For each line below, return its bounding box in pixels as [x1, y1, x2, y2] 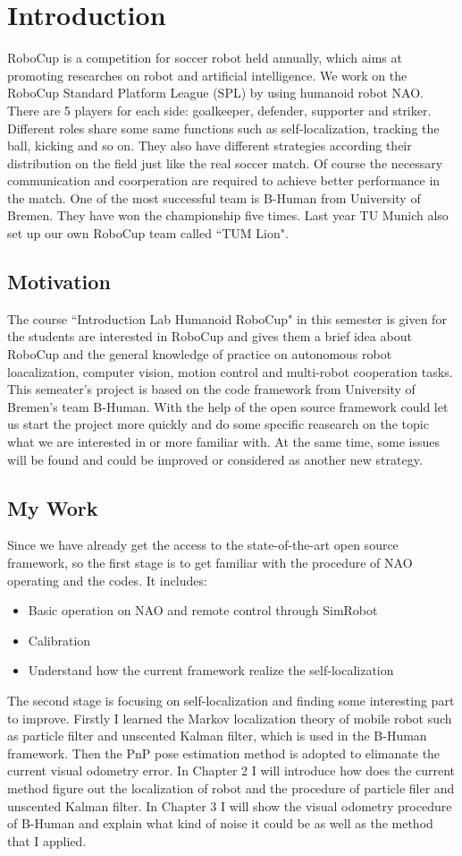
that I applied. [7, 831, 87, 850]
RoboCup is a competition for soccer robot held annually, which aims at [7, 48, 402, 67]
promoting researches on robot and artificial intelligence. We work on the [7, 65, 407, 84]
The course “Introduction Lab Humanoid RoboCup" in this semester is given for [7, 309, 447, 328]
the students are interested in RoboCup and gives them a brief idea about [7, 327, 412, 346]
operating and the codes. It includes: [7, 570, 207, 589]
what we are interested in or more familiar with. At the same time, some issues [7, 432, 440, 451]
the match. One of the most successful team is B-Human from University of [7, 188, 421, 207]
